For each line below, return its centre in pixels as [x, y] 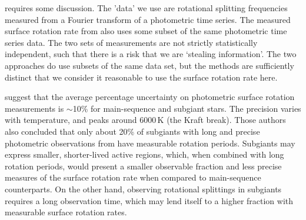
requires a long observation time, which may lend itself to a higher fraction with [149, 200]
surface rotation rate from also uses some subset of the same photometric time [146, 31]
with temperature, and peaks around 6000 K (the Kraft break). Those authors [145, 120]
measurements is [34, 108]
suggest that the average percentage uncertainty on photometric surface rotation [150, 97]
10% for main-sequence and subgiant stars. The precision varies [187, 108]
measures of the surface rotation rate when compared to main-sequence [133, 177]
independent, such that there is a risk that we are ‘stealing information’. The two [151, 54]
